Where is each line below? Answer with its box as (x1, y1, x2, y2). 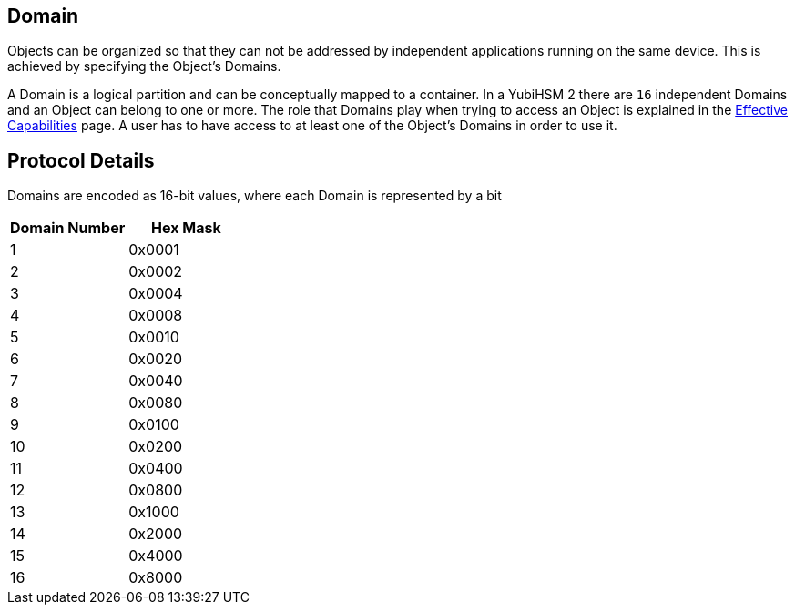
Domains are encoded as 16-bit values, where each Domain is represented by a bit (7, 188, 502, 204)
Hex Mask (151, 219, 221, 238)
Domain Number (10, 219, 126, 238)
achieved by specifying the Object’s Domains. (7, 58, 281, 75)
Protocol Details (7, 148, 155, 172)
